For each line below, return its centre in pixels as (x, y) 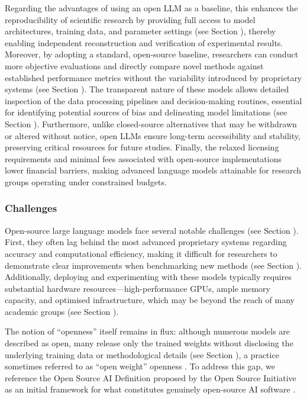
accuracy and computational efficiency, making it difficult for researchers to (141, 253)
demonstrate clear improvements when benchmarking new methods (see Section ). (153, 265)
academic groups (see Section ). (62, 311)
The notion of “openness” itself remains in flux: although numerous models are (148, 331)
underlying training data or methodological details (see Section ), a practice (142, 354)
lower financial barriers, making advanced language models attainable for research (153, 170)
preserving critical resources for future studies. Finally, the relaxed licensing (142, 147)
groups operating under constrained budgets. (86, 181)
